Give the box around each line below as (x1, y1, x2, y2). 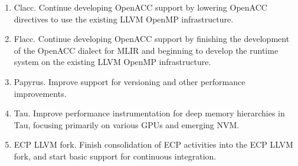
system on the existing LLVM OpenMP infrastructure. (14, 56, 211, 68)
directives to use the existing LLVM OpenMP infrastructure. (14, 12, 234, 25)
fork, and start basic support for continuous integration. (14, 149, 217, 162)
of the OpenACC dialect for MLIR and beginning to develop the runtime (14, 44, 279, 56)
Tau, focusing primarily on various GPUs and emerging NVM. (14, 118, 240, 131)
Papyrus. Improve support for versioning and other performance (14, 75, 245, 87)
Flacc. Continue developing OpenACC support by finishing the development (14, 32, 290, 45)
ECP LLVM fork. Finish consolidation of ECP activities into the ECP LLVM (14, 138, 293, 151)
